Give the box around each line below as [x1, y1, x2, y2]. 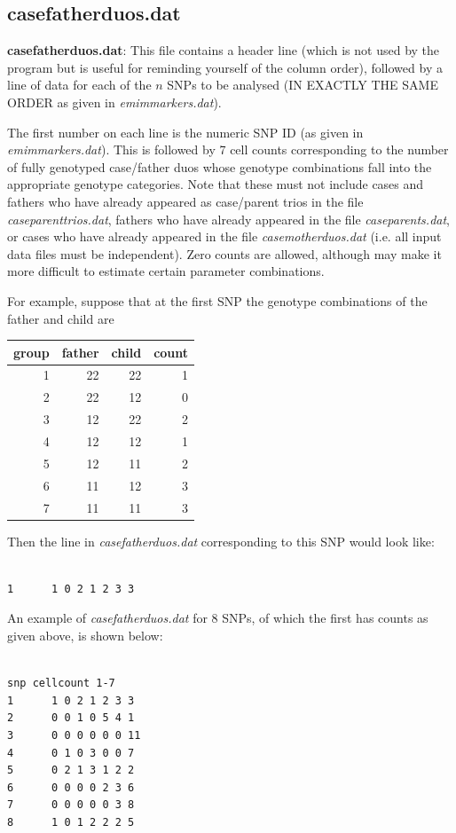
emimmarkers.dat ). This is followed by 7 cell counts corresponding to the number [7, 140, 449, 159]
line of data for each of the [7, 75, 152, 94]
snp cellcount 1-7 [7, 677, 115, 690]
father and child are [7, 309, 114, 327]
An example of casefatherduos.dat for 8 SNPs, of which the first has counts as [7, 609, 428, 627]
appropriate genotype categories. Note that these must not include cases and [7, 175, 424, 193]
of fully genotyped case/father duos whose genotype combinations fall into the [7, 157, 432, 176]
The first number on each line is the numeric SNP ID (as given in [7, 122, 364, 141]
